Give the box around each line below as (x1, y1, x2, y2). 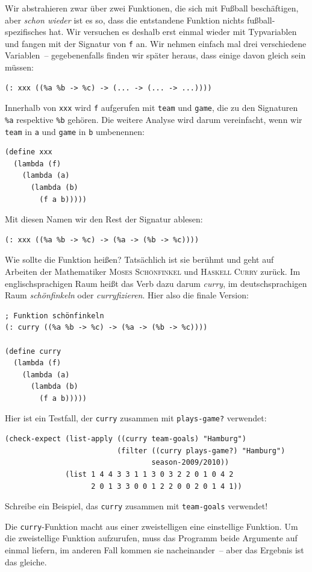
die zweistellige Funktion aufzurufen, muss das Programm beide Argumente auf (5, 532, 298, 544)
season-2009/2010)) (151, 458, 229, 467)
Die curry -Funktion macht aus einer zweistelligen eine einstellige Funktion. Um (5, 520, 298, 532)
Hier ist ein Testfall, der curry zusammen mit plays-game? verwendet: (5, 412, 267, 424)
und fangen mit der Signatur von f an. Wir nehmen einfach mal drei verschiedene (5, 37, 307, 49)
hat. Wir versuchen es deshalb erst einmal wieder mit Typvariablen (49, 25, 297, 38)
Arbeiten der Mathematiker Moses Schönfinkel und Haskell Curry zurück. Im (5, 265, 301, 277)
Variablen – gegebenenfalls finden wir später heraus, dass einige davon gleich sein (5, 49, 306, 61)
